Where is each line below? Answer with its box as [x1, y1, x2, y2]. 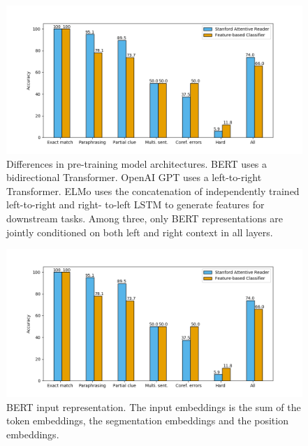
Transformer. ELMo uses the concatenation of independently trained [6, 183, 300, 198]
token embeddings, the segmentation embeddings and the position [6, 413, 288, 428]
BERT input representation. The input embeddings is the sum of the [6, 399, 301, 414]
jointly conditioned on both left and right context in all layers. [6, 224, 273, 239]
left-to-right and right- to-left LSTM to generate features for [6, 197, 265, 212]
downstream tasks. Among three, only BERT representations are [6, 210, 283, 225]
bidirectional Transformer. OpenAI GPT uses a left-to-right [6, 170, 262, 185]
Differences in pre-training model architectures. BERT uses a [6, 156, 267, 171]
